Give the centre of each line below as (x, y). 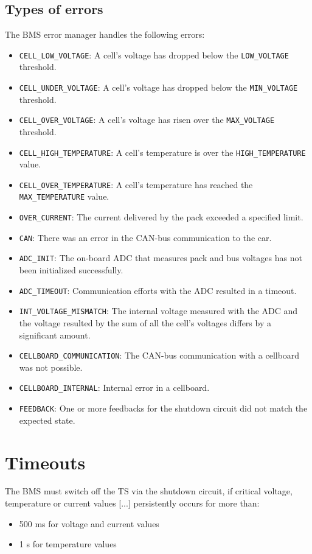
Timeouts (45, 462)
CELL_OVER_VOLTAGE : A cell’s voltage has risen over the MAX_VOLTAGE (147, 120)
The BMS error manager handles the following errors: (105, 34)
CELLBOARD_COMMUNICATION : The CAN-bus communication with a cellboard (159, 355)
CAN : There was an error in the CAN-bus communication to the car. (145, 237)
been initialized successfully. (71, 270)
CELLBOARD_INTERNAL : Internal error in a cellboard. (114, 387)
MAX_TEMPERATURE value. (64, 196)
